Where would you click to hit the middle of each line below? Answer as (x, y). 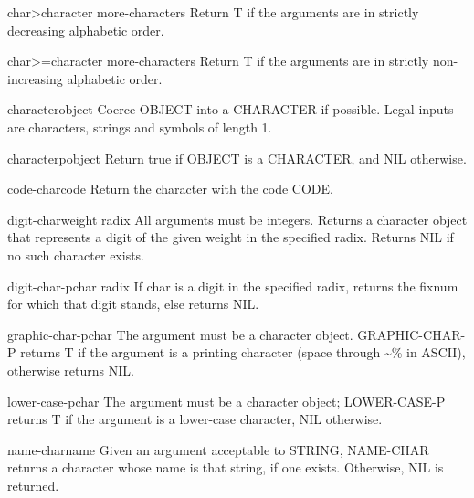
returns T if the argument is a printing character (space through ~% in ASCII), (243, 352)
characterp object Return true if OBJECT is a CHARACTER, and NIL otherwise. (237, 158)
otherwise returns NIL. (71, 370)
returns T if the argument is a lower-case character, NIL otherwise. (195, 419)
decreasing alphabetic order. (86, 30)
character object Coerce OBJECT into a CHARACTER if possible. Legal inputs (231, 109)
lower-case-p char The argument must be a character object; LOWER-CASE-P (226, 401)
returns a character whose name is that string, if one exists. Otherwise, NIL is (226, 467)
